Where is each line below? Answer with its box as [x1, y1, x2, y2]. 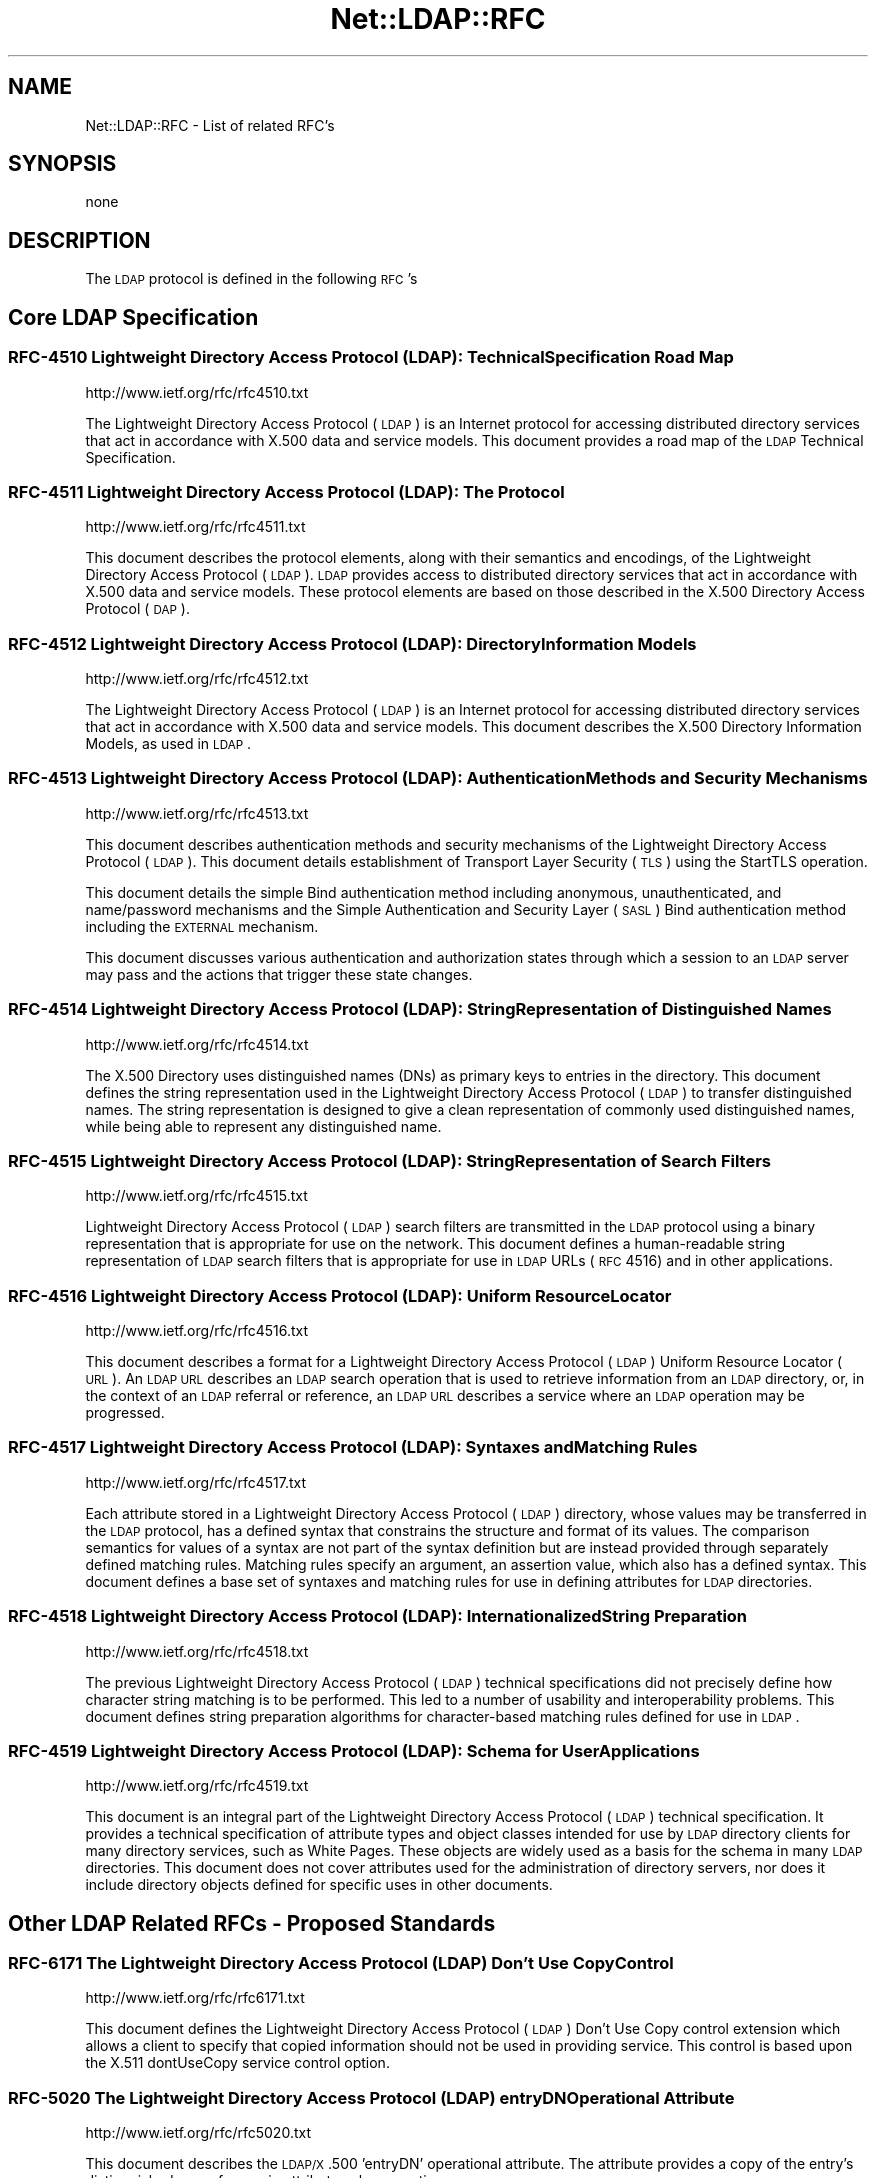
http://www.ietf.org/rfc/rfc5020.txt [85, 2124, 311, 2142]
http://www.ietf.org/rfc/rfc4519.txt [85, 1777, 309, 1795]
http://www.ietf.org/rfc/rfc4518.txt [85, 1642, 309, 1660]
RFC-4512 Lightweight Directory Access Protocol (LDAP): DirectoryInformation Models [8, 633, 697, 654]
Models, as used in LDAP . [85, 735, 252, 752]
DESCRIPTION [8, 227, 151, 253]
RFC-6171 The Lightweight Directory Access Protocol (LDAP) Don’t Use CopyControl [8, 1953, 674, 1974]
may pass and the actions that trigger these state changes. [85, 965, 473, 983]
